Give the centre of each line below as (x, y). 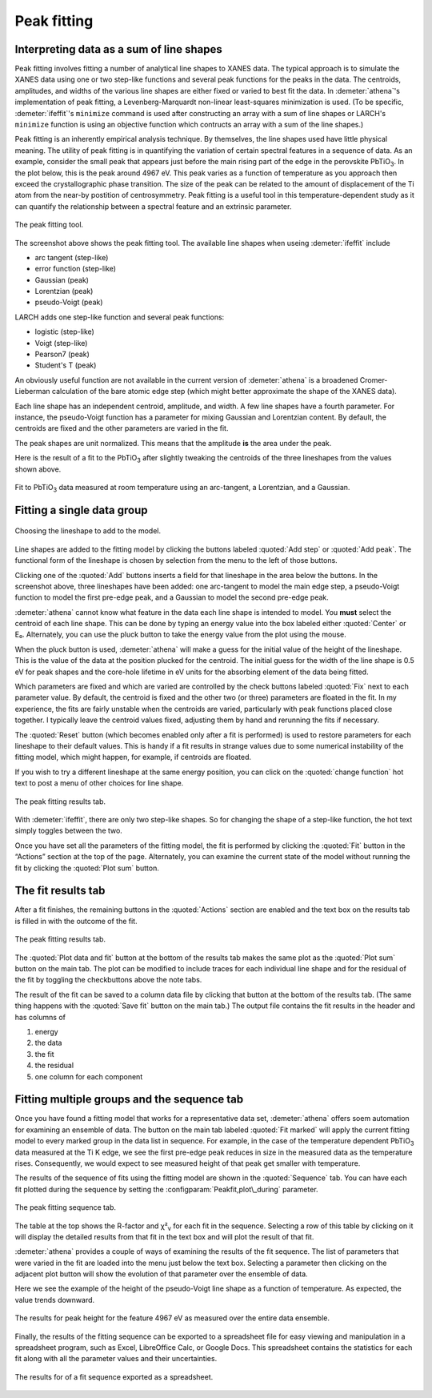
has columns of (40, 1017)
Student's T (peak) (66, 365)
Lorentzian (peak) (64, 291)
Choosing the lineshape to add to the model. (88, 531)
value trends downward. (55, 1300)
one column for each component (89, 1076)
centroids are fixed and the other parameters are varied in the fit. (122, 428)
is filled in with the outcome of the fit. (76, 921)
